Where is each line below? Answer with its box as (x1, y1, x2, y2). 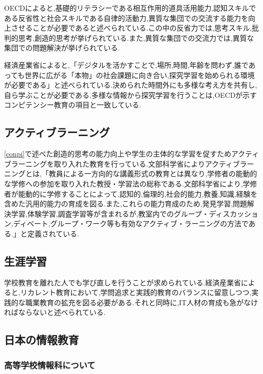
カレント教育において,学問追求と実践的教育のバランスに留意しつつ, (27, 287, 252, 298)
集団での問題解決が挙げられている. (4, 42, 120, 53)
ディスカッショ (209, 208, 258, 219)
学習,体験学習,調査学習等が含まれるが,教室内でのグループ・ (11, 208, 209, 219)
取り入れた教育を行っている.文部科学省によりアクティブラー (53, 158, 254, 169)
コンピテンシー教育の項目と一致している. (4, 99, 141, 110)
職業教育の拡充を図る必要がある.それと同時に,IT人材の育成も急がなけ (25, 297, 258, 307)
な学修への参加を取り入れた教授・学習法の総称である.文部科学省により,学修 (4, 178, 257, 189)
